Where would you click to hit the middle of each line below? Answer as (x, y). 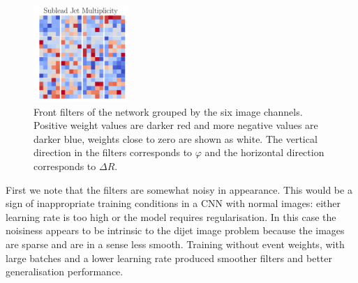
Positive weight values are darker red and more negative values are (176, 125)
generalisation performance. (65, 271)
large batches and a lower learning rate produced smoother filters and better (169, 258)
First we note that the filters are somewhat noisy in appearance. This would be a (179, 189)
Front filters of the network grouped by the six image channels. (168, 111)
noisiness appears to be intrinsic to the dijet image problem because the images (175, 230)
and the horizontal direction (264, 152)
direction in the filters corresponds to (113, 152)
